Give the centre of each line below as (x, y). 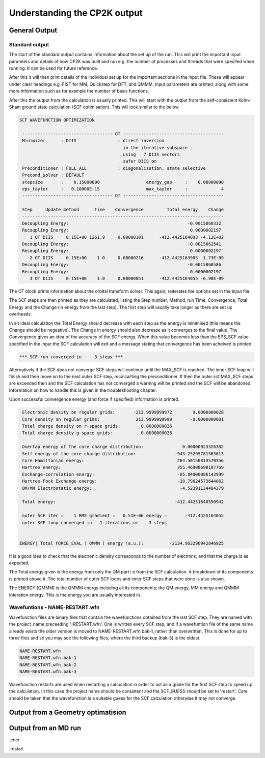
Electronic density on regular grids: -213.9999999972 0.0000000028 (123, 412)
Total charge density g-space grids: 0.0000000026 (97, 433)
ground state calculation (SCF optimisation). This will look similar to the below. (101, 107)
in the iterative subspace (155, 147)
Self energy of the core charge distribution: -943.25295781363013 (123, 454)
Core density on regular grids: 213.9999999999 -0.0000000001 (123, 419)
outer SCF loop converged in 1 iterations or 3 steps (95, 522)
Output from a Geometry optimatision (68, 712)
